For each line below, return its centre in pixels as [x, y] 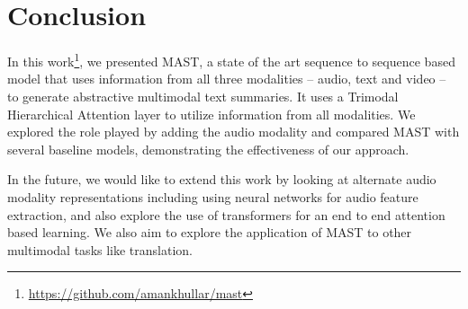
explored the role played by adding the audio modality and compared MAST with [234, 132]
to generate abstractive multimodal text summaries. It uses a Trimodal [203, 96]
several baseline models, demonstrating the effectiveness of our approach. [208, 149]
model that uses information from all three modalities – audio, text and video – [227, 79]
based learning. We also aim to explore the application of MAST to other [210, 232]
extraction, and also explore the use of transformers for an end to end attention [226, 214]
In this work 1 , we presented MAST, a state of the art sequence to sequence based [231, 60]
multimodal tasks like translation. [100, 249]
